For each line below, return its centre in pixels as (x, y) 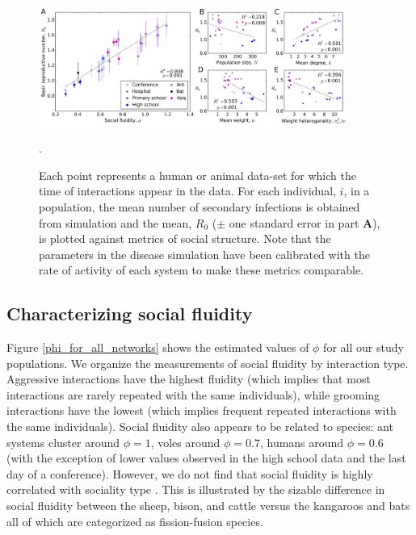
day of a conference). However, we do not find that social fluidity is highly (190, 473)
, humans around (302, 442)
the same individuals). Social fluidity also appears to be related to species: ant (200, 426)
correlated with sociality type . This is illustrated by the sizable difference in (196, 489)
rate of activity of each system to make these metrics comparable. (202, 270)
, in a (357, 191)
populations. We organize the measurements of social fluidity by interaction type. (208, 363)
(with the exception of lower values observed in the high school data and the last (206, 458)
